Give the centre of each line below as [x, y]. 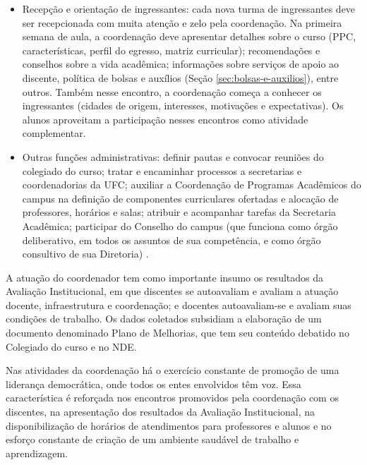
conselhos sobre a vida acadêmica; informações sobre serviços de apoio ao [181, 64]
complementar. [54, 133]
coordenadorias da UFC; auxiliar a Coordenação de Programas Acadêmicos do [192, 185]
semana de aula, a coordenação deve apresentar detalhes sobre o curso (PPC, [189, 36]
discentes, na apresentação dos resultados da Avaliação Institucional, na [161, 412]
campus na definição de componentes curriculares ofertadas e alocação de [180, 198]
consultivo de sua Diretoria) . [85, 254]
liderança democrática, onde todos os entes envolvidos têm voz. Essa [154, 384]
